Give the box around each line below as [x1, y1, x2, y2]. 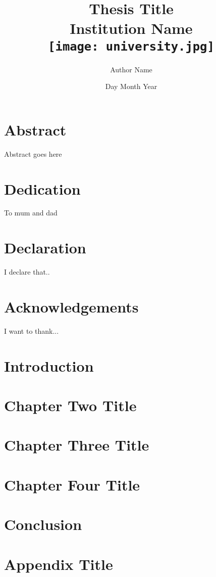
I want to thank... [4, 325, 59, 336]
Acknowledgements [4, 296, 139, 317]
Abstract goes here [4, 148, 62, 159]
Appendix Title [4, 553, 113, 574]
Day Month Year [105, 81, 157, 92]
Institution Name [70, 18, 193, 38]
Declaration [4, 237, 86, 258]
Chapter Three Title [4, 434, 149, 455]
